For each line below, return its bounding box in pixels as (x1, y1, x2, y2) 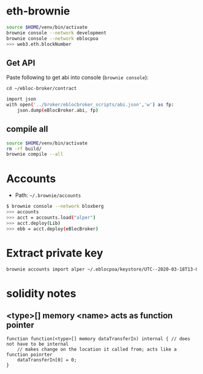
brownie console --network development (6, 30, 107, 36)
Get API (6, 57, 36, 68)
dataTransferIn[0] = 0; (17, 357, 77, 363)
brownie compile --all (6, 151, 63, 158)
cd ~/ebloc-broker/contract (6, 86, 77, 92)
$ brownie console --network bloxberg (6, 204, 104, 210)
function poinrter (6, 352, 53, 358)
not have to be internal (6, 341, 69, 347)
